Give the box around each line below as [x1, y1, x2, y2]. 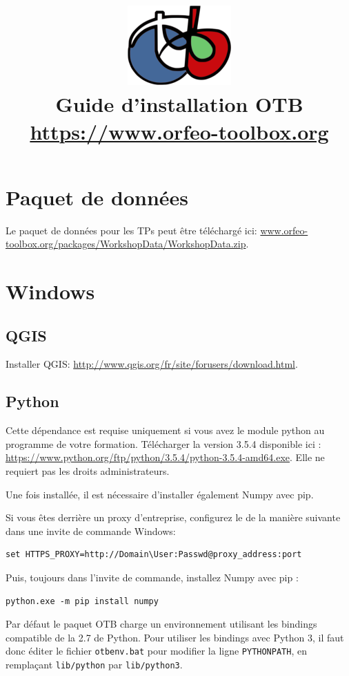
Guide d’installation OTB [55, 90, 303, 118]
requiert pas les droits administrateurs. [6, 464, 170, 478]
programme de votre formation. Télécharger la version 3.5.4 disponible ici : [6, 436, 321, 451]
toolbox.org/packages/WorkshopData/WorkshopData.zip [6, 236, 246, 251]
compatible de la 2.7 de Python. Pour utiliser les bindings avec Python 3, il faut [6, 630, 344, 644]
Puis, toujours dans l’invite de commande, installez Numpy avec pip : [6, 570, 299, 584]
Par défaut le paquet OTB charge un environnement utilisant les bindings [6, 617, 317, 631]
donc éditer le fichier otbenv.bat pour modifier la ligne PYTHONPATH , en [6, 644, 307, 658]
